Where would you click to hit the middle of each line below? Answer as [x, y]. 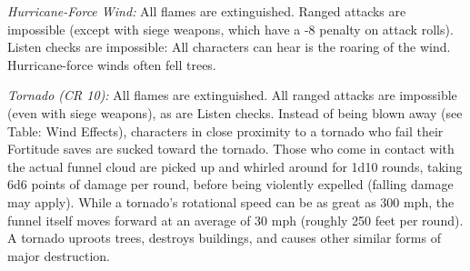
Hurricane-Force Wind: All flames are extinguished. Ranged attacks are [207, 11]
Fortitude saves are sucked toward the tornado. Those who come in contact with [231, 149]
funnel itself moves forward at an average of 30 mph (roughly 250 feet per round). [235, 220]
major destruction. [59, 255]
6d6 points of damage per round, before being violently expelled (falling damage [230, 184]
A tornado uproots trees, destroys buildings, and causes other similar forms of [224, 238]
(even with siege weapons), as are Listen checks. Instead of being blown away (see [235, 112]
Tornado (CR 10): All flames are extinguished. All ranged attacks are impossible [232, 95]
